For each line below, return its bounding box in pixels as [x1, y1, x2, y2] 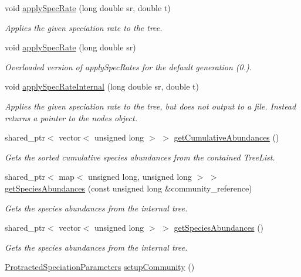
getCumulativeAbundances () [174, 131, 279, 143]
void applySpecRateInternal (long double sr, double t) [5, 80, 199, 93]
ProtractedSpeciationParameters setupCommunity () [5, 261, 195, 273]
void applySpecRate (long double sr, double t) [5, 2, 171, 13]
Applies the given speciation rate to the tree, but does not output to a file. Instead [5, 100, 296, 112]
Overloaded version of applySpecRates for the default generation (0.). [5, 60, 252, 73]
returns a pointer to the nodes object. [5, 111, 137, 124]
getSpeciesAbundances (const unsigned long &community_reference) [5, 182, 252, 194]
